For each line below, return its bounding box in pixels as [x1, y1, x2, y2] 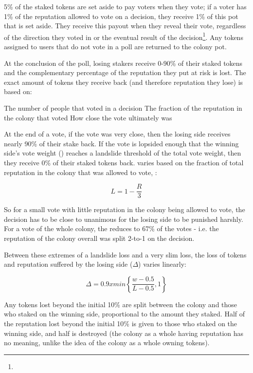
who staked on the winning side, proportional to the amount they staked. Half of [4, 309, 245, 319]
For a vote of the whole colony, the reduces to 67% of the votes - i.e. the [4, 223, 219, 234]
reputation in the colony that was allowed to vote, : [4, 167, 157, 177]
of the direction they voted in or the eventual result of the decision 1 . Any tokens [4, 30, 243, 42]
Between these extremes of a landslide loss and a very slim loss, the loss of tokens [4, 249, 247, 259]
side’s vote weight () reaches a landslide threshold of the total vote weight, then [4, 148, 241, 158]
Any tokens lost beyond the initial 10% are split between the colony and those [4, 299, 237, 309]
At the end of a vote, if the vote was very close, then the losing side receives [4, 129, 231, 139]
